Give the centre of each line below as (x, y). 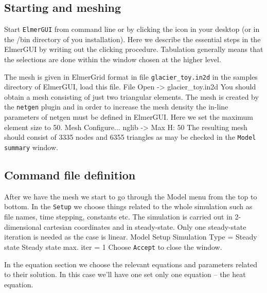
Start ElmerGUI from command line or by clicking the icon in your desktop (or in (132, 29)
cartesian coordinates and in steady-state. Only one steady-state (145, 226)
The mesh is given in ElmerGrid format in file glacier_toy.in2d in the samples (131, 76)
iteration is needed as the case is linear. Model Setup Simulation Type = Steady (131, 237)
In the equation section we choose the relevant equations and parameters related (131, 264)
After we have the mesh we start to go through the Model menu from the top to (131, 196)
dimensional (23, 226)
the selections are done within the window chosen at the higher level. (113, 59)
